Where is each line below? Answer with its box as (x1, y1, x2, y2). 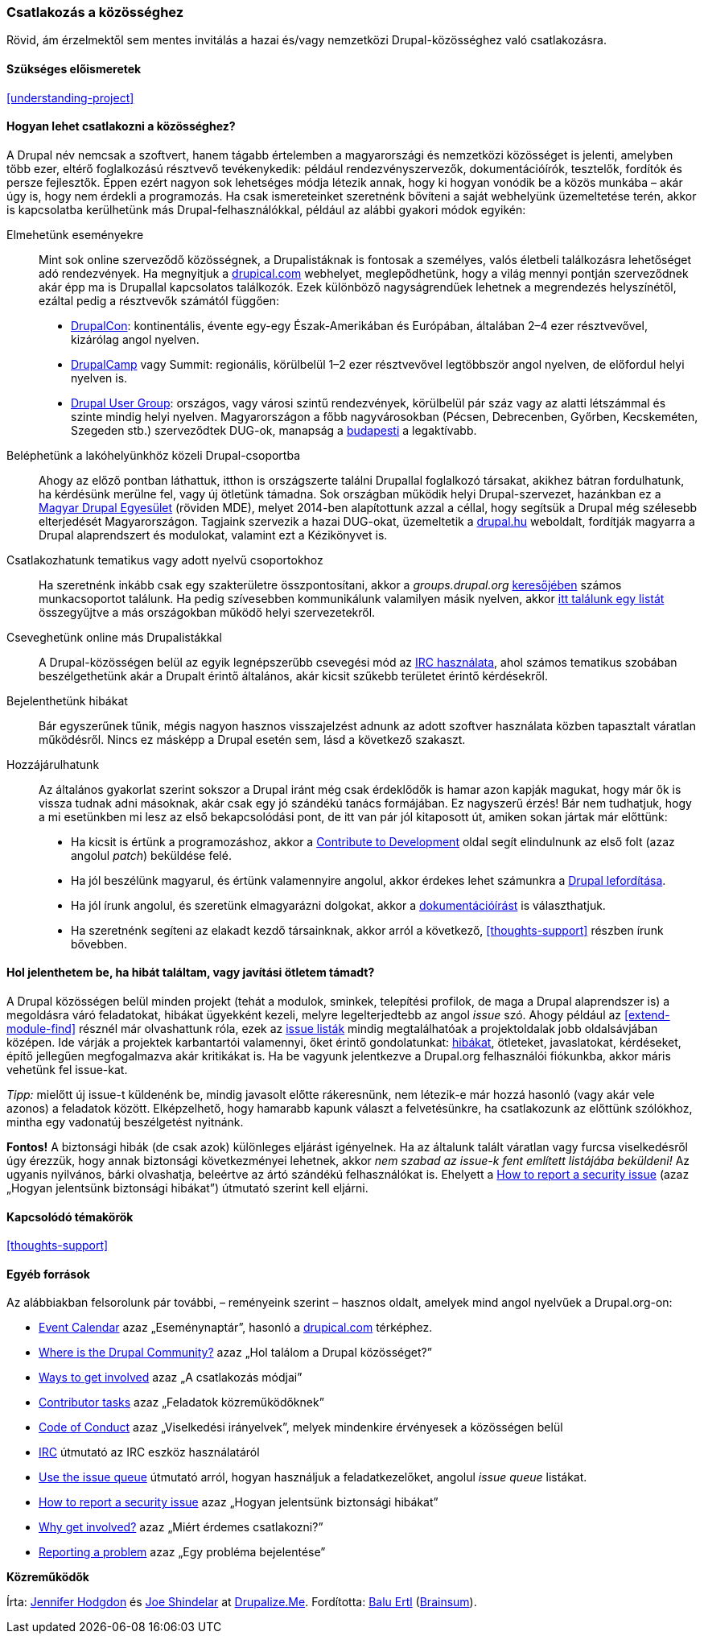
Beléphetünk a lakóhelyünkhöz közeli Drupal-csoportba (6, 448, 300, 462)
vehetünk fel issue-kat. (6, 1063, 128, 1077)
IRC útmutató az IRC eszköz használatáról (39, 1445, 260, 1460)
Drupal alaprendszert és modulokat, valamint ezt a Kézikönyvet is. (39, 527, 388, 542)
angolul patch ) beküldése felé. (71, 848, 232, 862)
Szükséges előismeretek (6, 61, 142, 76)
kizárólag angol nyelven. (71, 332, 200, 346)
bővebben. (71, 936, 128, 951)
